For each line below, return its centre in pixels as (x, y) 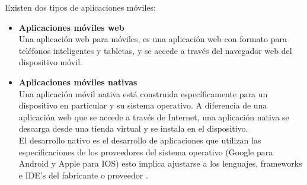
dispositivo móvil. (50, 62)
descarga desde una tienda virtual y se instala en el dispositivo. (133, 128)
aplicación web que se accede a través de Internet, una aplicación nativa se (154, 117)
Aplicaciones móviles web (71, 27)
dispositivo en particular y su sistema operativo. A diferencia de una (143, 105)
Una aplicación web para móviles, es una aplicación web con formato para (153, 39)
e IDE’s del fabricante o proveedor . (83, 175)
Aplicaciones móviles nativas (78, 82)
